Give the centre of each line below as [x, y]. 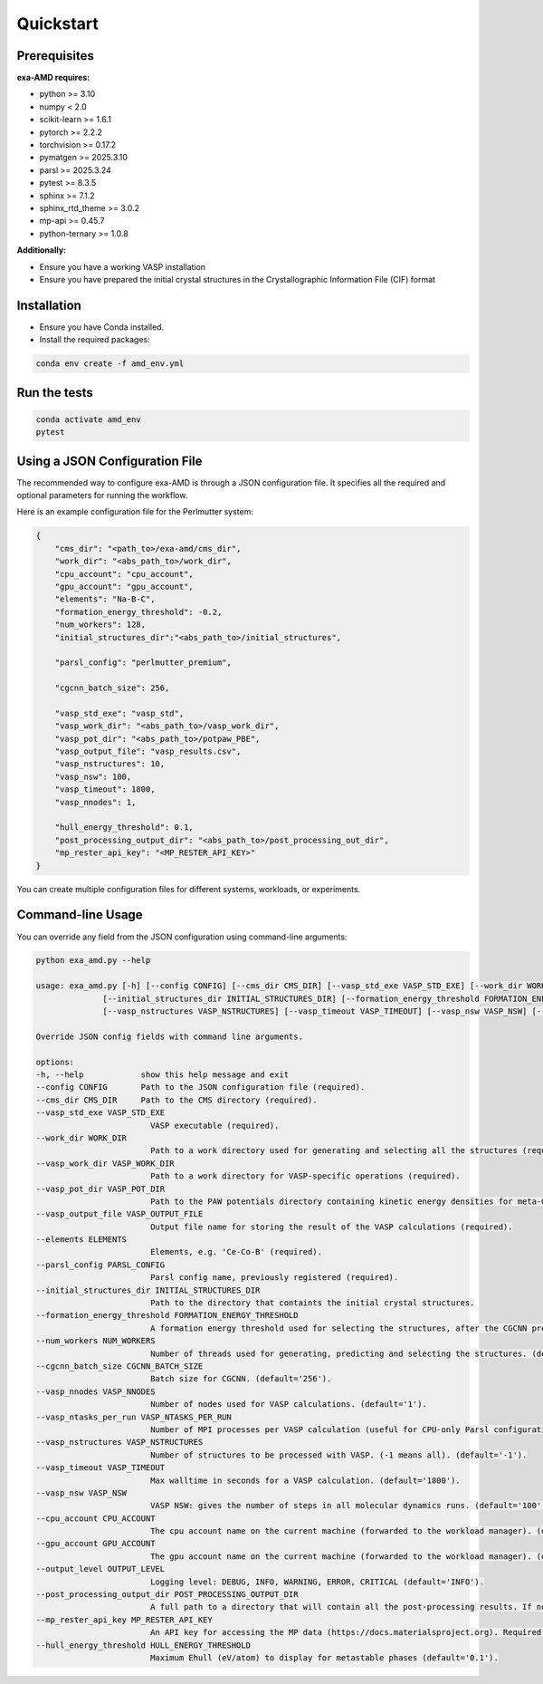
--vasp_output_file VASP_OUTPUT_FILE [119, 1214]
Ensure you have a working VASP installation [123, 266]
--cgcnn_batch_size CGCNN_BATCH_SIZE [119, 1366]
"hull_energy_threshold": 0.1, [124, 828]
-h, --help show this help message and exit [162, 1075]
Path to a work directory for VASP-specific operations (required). [305, 1176]
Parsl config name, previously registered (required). [274, 1278]
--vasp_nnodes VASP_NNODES [95, 1391]
